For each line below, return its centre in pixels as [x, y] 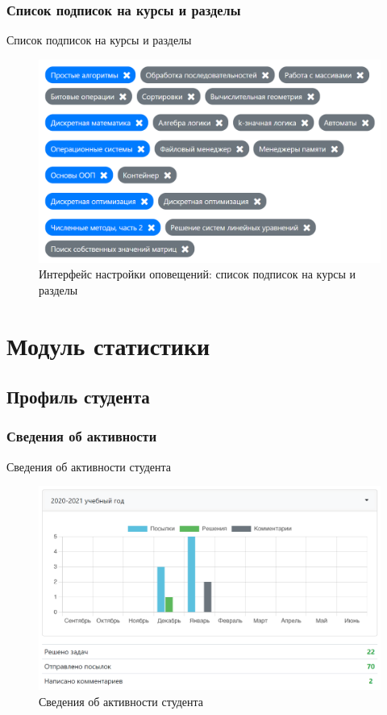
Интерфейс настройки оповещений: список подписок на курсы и [197, 274]
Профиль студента [78, 397]
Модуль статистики [108, 345]
